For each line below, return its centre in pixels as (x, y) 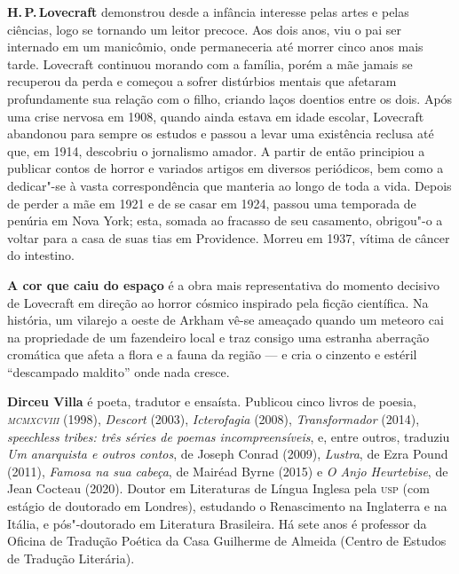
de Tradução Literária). (71, 558)
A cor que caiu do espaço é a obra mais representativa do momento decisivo (223, 284)
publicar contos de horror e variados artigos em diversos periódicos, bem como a (226, 168)
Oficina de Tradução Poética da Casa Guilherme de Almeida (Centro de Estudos (227, 541)
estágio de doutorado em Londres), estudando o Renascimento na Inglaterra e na (227, 506)
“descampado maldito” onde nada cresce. (119, 371)
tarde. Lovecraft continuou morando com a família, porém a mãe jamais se (210, 63)
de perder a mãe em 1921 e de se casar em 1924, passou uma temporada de (212, 203)
